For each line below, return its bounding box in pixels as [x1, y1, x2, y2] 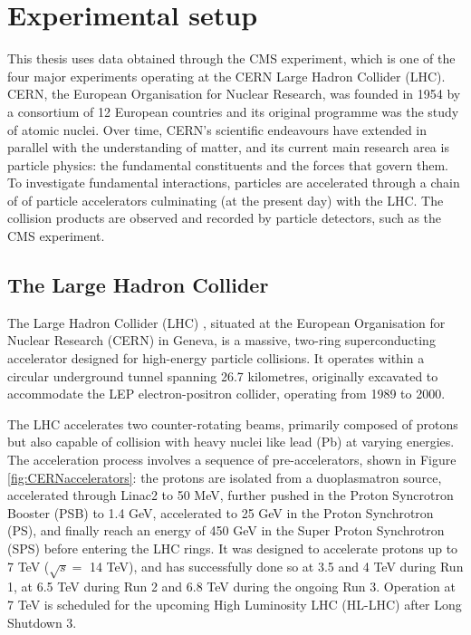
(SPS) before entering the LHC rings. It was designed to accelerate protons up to [7, 538, 458, 557]
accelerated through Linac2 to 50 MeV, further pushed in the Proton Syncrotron [7, 486, 454, 505]
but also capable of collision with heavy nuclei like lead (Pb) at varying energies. [7, 432, 455, 451]
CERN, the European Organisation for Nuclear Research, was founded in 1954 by [7, 84, 461, 103]
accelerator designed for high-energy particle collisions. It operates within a [7, 349, 425, 368]
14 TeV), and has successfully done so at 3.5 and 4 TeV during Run [89, 556, 464, 575]
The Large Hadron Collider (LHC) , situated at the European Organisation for [7, 313, 446, 332]
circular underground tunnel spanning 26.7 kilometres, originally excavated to [7, 366, 438, 385]
